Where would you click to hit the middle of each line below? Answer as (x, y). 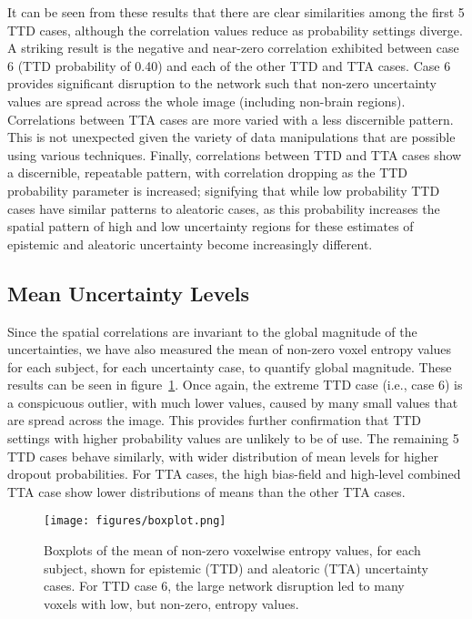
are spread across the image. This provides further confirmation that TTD (215, 420)
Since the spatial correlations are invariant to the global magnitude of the (212, 331)
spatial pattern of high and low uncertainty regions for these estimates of (211, 226)
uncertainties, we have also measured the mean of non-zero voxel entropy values (230, 349)
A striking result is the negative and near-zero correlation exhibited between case (233, 48)
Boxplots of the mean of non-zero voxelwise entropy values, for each (232, 550)
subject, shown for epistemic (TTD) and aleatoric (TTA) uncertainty (236, 568)
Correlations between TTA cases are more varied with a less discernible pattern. (231, 119)
